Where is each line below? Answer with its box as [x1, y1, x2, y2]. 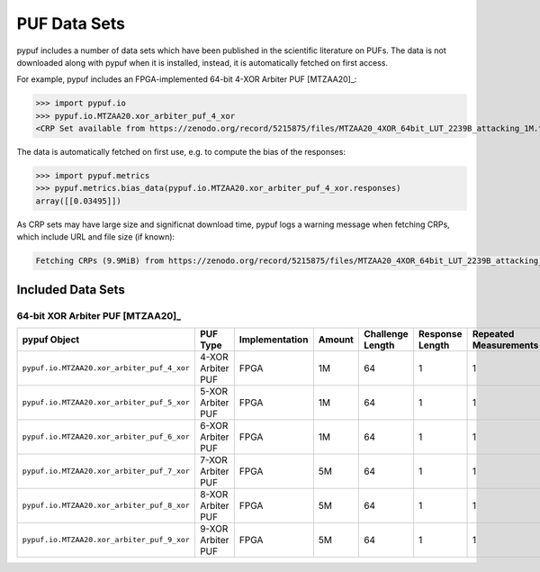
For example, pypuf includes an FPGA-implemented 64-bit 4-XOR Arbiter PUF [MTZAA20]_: [16, 74, 357, 85]
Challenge [363, 327, 409, 340]
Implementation [238, 333, 309, 346]
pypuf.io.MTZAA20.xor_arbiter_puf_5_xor [22, 397, 191, 407]
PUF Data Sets [16, 14, 126, 33]
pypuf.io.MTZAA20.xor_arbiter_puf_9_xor [22, 535, 191, 545]
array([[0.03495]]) [35, 195, 121, 206]
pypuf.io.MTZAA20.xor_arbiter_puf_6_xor [22, 432, 191, 441]
